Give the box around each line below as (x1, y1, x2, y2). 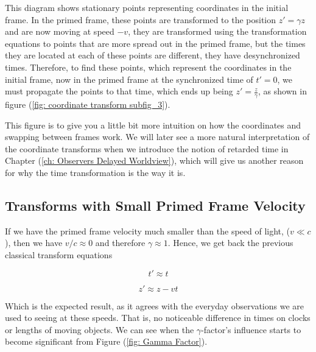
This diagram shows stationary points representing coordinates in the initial (5, 1, 289, 13)
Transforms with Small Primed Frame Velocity (5, 195, 306, 214)
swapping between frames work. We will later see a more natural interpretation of (5, 130, 310, 143)
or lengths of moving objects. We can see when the (5, 323, 194, 336)
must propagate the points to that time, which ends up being (5, 85, 233, 97)
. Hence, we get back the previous (167, 236, 293, 249)
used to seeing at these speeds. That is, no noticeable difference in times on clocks (5, 311, 311, 324)
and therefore (95, 236, 146, 249)
